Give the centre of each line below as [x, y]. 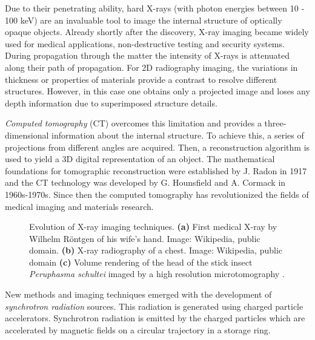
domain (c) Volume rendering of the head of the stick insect [141, 262]
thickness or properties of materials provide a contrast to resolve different [141, 79]
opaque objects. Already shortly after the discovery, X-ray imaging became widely [157, 32]
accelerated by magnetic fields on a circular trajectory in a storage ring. [138, 329]
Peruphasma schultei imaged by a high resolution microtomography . [157, 274]
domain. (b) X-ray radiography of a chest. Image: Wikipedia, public [156, 250]
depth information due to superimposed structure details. [111, 103]
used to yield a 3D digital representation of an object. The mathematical [140, 159]
